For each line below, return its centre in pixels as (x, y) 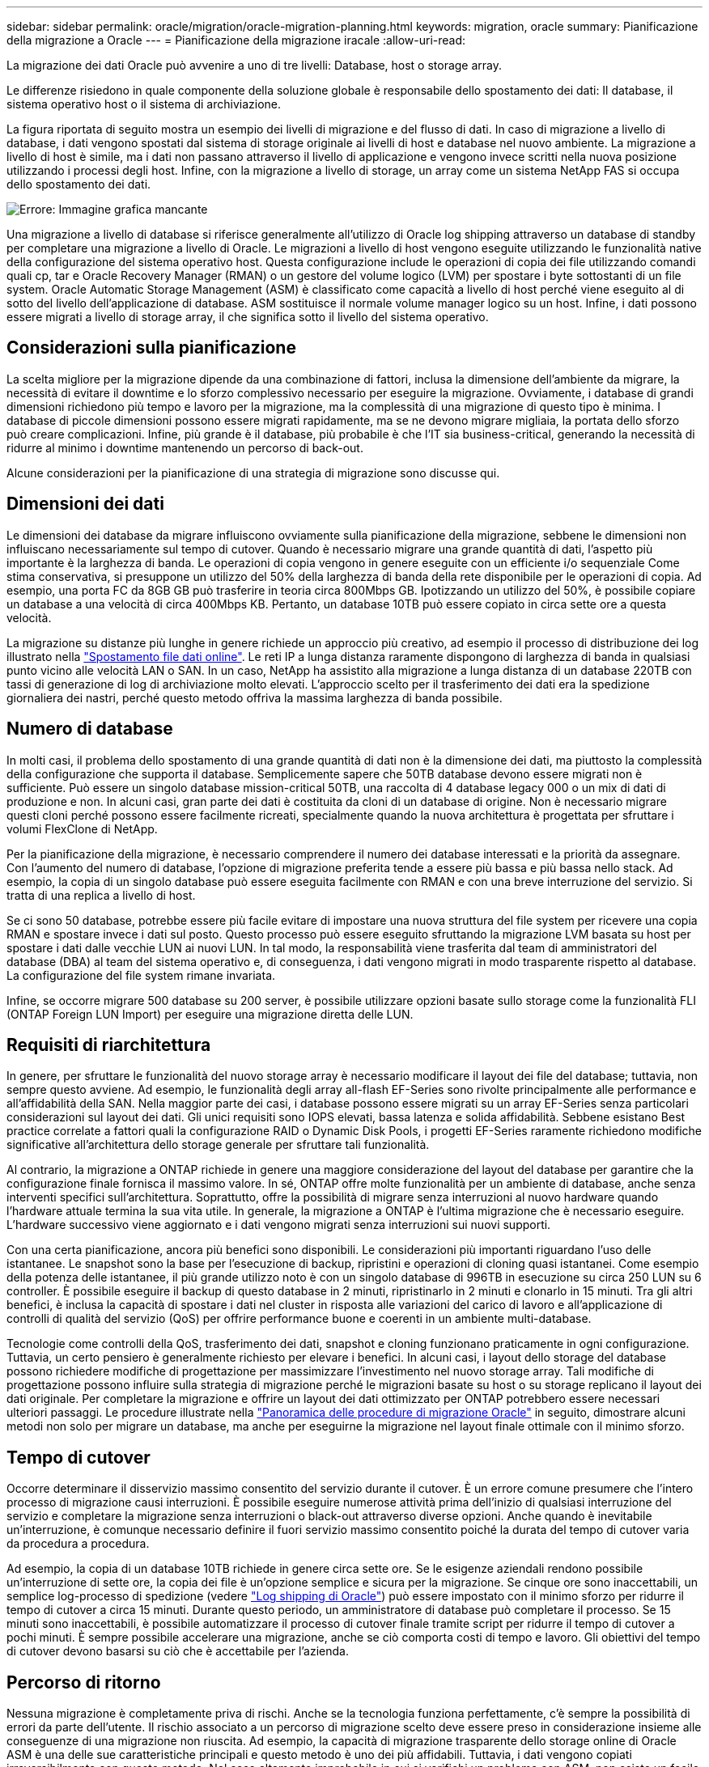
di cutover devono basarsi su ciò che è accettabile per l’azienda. (178, 1651)
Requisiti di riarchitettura (109, 1045)
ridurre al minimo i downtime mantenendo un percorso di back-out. (185, 447)
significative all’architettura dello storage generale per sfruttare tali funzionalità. (218, 1145)
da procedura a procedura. (78, 1544)
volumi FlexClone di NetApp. (82, 828)
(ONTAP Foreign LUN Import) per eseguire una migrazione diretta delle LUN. (210, 1014)
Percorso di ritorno (84, 1682)
